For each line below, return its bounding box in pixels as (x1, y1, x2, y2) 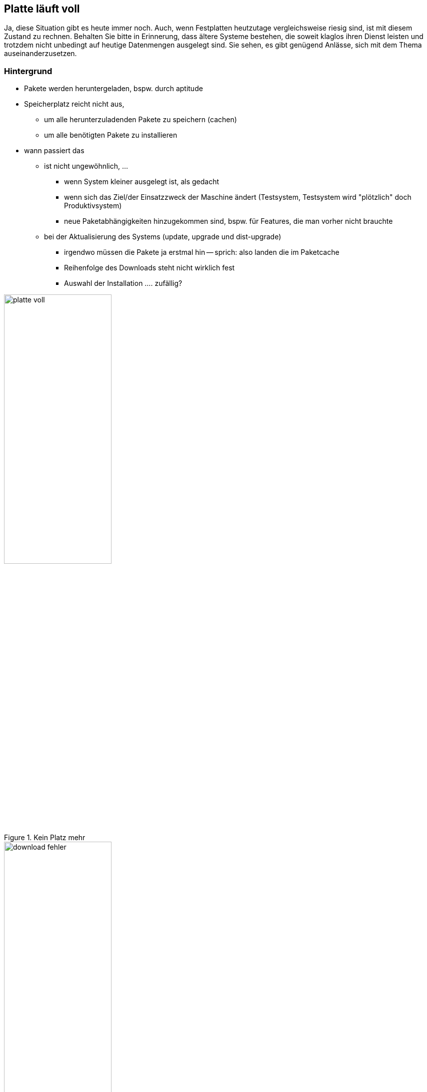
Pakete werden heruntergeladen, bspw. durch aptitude (24, 84, 203, 93)
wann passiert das (24, 146, 84, 155)
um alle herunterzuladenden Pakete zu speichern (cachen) (44, 115, 237, 124)
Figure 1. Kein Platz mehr (4, 833, 85, 842)
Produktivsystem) (64, 201, 122, 210)
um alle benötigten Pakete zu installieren (44, 131, 177, 140)
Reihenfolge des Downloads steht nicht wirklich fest (64, 263, 235, 272)
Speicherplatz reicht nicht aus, (24, 100, 124, 109)
